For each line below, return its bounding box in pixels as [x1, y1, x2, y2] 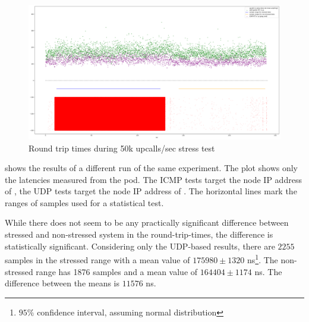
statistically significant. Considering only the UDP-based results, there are [5, 239, 275, 252]
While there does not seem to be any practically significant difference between [5, 216, 289, 229]
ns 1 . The [247, 252, 278, 266]
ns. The [254, 265, 282, 277]
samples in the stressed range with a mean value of [5, 253, 190, 266]
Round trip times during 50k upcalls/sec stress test [29, 141, 215, 154]
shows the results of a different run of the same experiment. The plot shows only [5, 162, 298, 174]
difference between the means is [5, 277, 120, 289]
